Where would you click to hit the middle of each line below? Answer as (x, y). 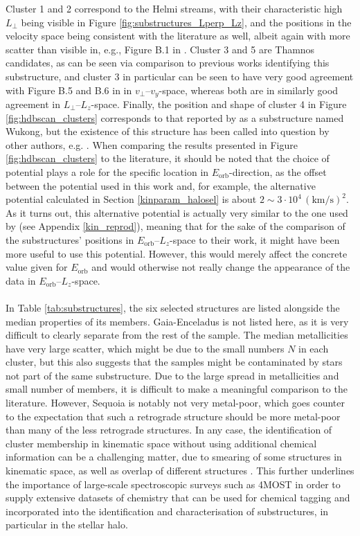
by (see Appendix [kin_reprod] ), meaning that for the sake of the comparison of (175, 226)
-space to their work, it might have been (255, 239)
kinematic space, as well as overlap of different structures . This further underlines (180, 471)
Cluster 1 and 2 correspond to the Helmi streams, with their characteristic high (174, 8)
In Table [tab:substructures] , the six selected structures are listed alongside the (173, 307)
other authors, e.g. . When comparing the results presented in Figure (152, 144)
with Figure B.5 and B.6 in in (69, 90)
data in (21, 280)
